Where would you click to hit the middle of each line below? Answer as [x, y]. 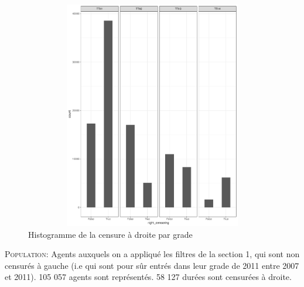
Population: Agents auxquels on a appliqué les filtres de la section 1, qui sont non [152, 254]
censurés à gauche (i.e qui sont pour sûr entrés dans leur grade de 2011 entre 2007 [152, 265]
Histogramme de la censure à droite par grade [110, 234]
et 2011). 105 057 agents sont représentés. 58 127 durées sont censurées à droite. [148, 277]
